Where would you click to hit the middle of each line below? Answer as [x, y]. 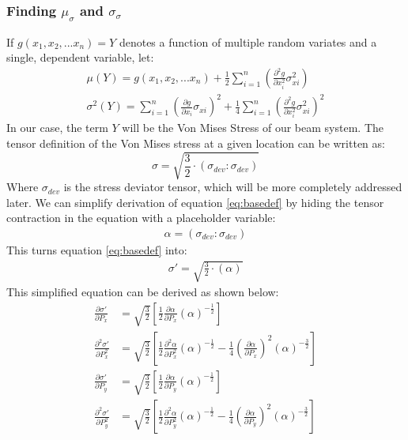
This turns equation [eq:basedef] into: [97, 249]
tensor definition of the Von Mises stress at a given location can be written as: [196, 143]
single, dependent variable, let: [80, 57]
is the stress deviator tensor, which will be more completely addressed [233, 187]
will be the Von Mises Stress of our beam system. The [253, 128]
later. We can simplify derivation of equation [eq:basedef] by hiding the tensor [195, 202]
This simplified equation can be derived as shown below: [143, 292]
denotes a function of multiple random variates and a [248, 41]
